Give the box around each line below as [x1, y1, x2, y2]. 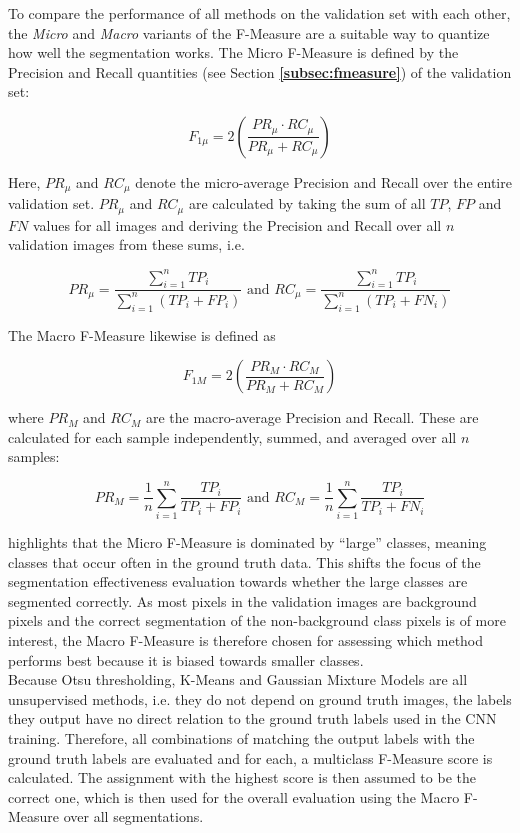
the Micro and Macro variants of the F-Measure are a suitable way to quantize [8, 22, 490, 43]
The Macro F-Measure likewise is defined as [8, 324, 276, 345]
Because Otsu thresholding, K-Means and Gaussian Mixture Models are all [8, 669, 468, 690]
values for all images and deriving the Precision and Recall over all [32, 214, 442, 235]
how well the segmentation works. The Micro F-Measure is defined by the [8, 42, 459, 63]
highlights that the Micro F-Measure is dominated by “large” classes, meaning [8, 532, 487, 553]
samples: [8, 446, 60, 467]
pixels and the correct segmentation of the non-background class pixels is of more [8, 610, 506, 631]
